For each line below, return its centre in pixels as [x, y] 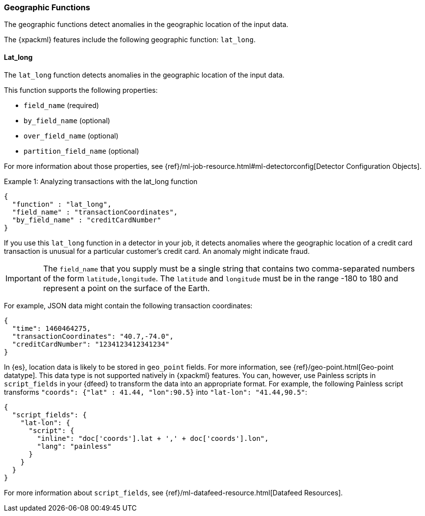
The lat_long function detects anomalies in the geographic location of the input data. [144, 75]
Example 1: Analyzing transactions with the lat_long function [101, 181]
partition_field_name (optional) [81, 151]
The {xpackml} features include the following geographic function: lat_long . [130, 40]
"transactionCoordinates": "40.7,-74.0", [93, 336]
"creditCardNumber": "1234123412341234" [91, 344]
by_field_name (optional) [67, 120]
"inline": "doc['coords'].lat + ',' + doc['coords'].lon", [153, 438]
